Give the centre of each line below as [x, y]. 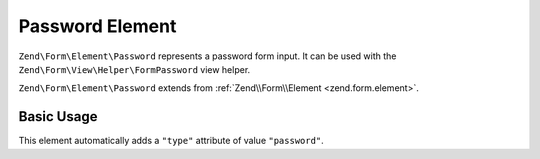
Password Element [97, 26]
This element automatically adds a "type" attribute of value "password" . [171, 141]
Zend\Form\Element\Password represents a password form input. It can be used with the [207, 56]
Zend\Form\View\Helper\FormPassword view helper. [134, 69]
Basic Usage [58, 116]
